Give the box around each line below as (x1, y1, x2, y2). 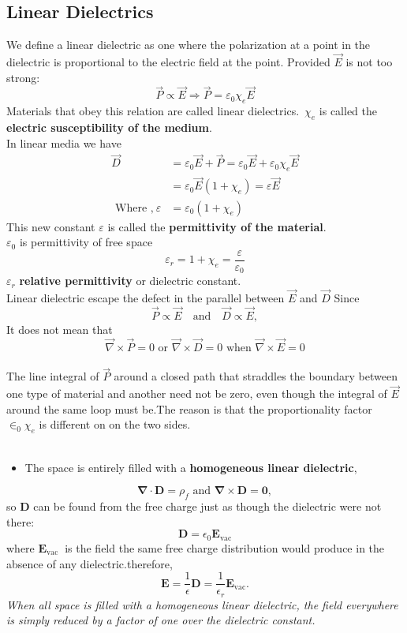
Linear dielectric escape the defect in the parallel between (6, 290, 285, 306)
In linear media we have (6, 134, 121, 151)
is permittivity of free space (19, 234, 153, 250)
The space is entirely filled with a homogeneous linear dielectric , (24, 459, 357, 475)
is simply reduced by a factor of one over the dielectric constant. (6, 612, 316, 628)
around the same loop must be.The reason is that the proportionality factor (6, 400, 372, 417)
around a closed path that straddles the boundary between (114, 368, 398, 384)
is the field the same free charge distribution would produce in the (65, 539, 385, 556)
